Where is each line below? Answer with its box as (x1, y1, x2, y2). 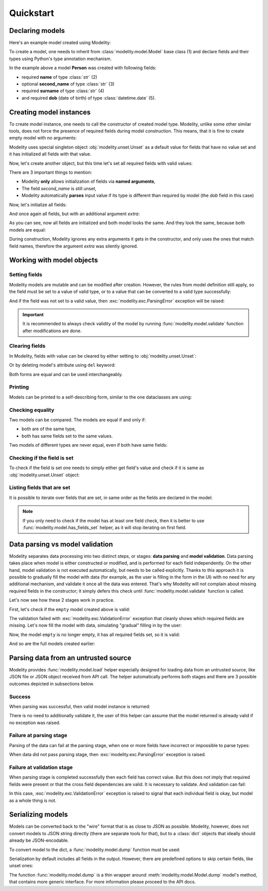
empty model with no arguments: (9, 135, 77, 141)
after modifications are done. (22, 328, 82, 334)
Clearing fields (9, 343, 46, 350)
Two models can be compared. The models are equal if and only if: (9, 416, 146, 423)
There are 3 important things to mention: (9, 169, 92, 175)
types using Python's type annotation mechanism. (9, 55, 112, 62)
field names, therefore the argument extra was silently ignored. (9, 243, 138, 249)
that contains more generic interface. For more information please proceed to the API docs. (9, 879, 196, 885)
